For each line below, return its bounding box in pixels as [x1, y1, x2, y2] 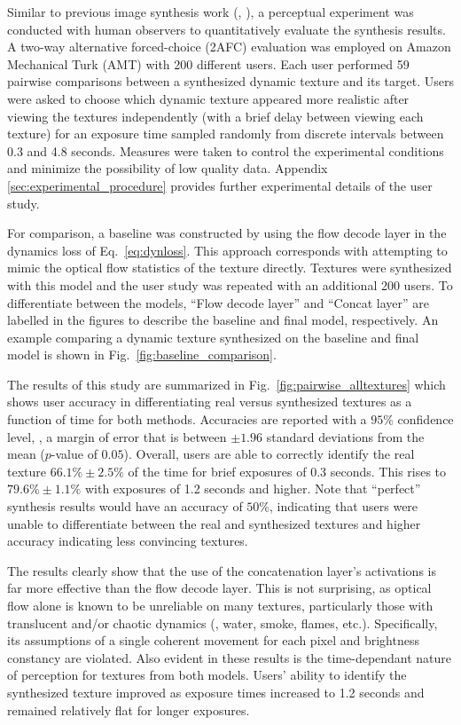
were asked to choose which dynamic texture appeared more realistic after [7, 89, 410, 107]
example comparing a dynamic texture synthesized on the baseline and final [7, 327, 419, 346]
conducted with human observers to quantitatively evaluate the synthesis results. [7, 20, 446, 38]
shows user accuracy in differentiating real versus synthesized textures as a [7, 392, 412, 411]
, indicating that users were [270, 497, 418, 516]
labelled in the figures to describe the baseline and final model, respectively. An [7, 311, 439, 329]
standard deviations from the [266, 427, 425, 445]
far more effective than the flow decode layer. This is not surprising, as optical [7, 579, 432, 597]
